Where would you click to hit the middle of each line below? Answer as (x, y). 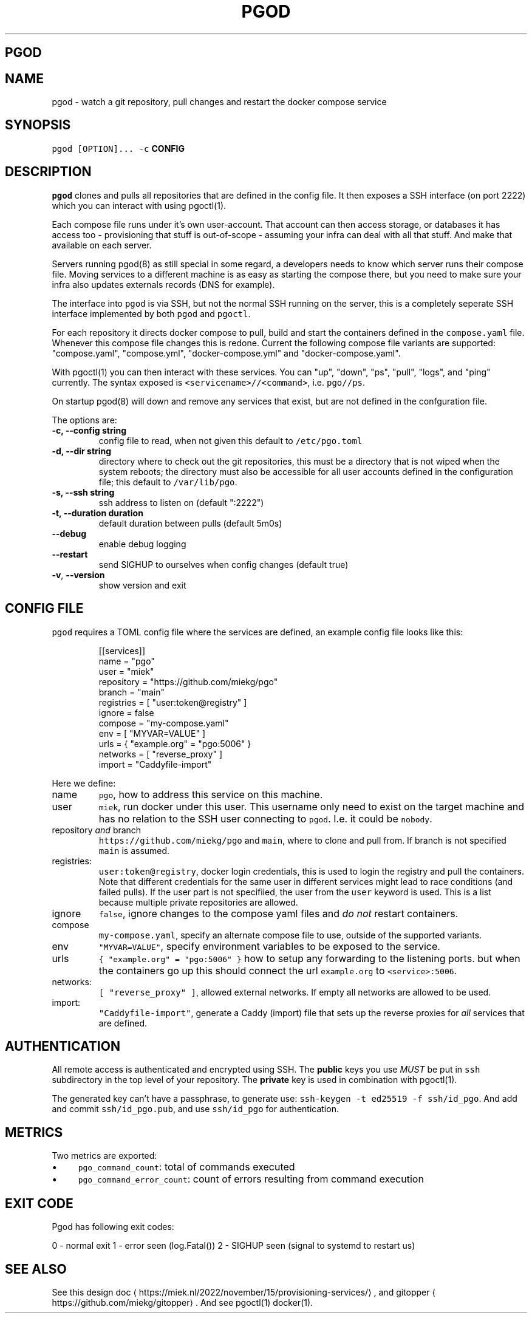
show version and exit (142, 585)
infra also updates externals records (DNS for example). (163, 284)
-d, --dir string (82, 451)
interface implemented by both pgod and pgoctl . (151, 313)
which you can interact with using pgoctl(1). (139, 205)
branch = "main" (132, 692)
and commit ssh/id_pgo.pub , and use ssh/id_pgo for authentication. (195, 1109)
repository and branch (97, 830)
